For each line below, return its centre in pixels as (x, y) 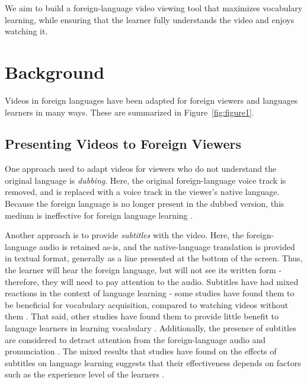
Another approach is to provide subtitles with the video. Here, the (124, 235)
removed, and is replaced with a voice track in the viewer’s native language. (142, 192)
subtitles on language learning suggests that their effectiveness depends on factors (153, 362)
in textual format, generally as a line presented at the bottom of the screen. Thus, (154, 258)
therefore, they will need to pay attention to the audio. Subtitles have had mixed (152, 281)
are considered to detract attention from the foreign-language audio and (135, 339)
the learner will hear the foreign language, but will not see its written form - (143, 270)
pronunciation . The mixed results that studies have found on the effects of (141, 351)
